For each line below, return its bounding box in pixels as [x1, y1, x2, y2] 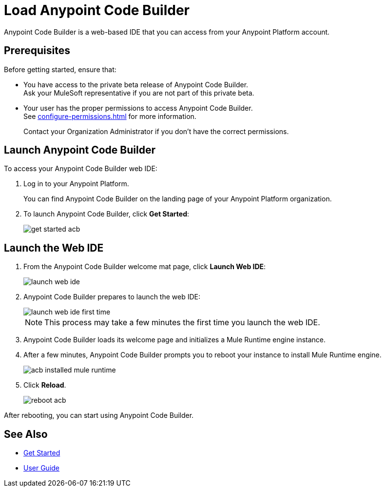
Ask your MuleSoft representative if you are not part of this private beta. [23, 88, 254, 97]
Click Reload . [23, 381, 66, 390]
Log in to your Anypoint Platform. [23, 179, 129, 188]
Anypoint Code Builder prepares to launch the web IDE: [23, 293, 201, 301]
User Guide [23, 464, 60, 472]
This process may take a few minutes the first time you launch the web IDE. [44, 317, 320, 328]
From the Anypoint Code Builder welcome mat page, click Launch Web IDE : [23, 262, 266, 271]
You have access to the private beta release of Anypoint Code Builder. [23, 80, 249, 89]
